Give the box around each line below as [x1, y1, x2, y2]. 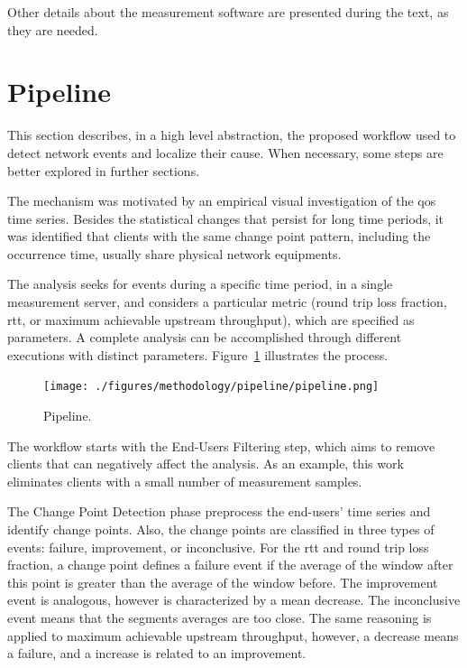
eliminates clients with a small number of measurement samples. [7, 471, 362, 490]
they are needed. [7, 20, 98, 39]
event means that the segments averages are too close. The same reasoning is [7, 608, 432, 627]
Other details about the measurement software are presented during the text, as [7, 3, 449, 21]
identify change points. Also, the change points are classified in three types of [7, 520, 435, 539]
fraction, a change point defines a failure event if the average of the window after [7, 555, 453, 574]
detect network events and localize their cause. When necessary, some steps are [7, 143, 444, 162]
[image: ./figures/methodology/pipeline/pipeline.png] [43, 380, 380, 394]
